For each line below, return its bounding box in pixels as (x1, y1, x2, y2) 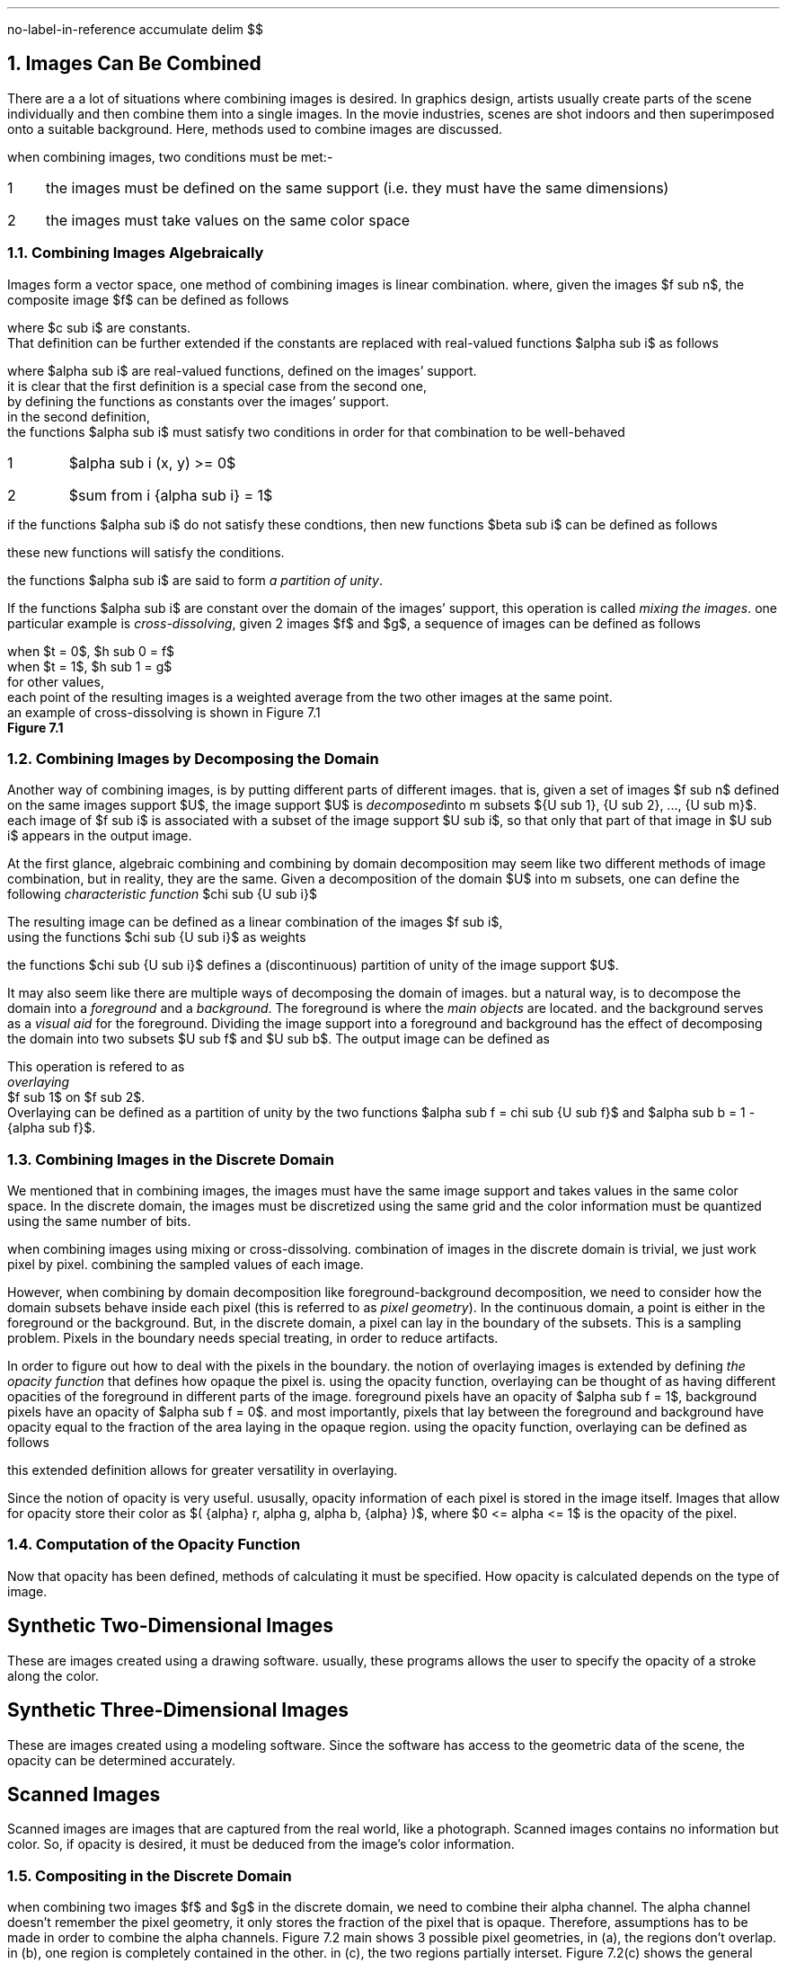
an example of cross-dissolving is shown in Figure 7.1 (7, 704, 321, 720)
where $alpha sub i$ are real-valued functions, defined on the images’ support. (7, 362, 477, 378)
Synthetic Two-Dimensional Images (7, 1614, 334, 1638)
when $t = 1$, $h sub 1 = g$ (7, 658, 172, 674)
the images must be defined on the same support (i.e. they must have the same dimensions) (45, 178, 669, 197)
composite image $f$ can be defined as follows (7, 291, 289, 307)
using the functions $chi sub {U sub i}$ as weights (7, 929, 306, 946)
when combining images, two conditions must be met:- (7, 148, 333, 164)
